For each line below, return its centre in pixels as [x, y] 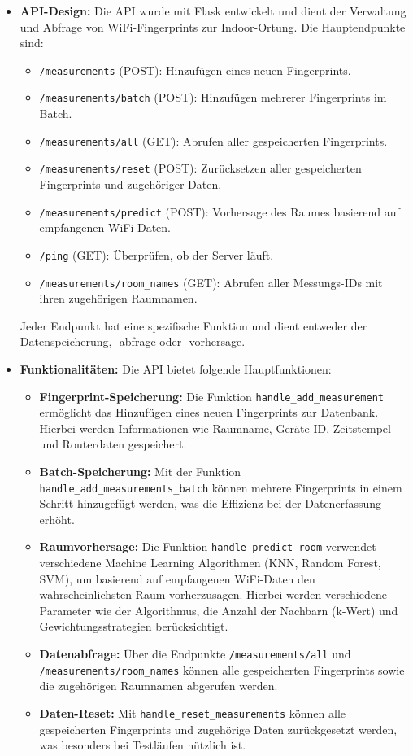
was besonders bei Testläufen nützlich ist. [143, 745]
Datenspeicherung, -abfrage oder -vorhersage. [133, 341]
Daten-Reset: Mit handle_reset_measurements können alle [193, 712]
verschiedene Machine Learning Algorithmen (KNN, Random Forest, [210, 563]
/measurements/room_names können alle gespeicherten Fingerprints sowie [222, 669]
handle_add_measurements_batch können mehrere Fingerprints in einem [221, 487]
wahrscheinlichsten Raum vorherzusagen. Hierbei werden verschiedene [213, 594]
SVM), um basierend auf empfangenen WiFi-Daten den [177, 578]
